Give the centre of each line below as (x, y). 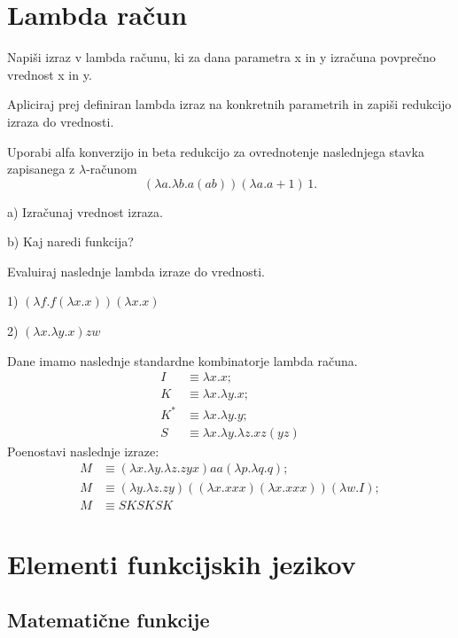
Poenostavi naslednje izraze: (83, 451)
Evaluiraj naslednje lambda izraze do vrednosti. (136, 271)
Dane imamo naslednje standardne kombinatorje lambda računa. (182, 360)
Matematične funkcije (109, 620)
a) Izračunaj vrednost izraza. (85, 211)
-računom (112, 169)
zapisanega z (41, 169)
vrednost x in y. (50, 74)
